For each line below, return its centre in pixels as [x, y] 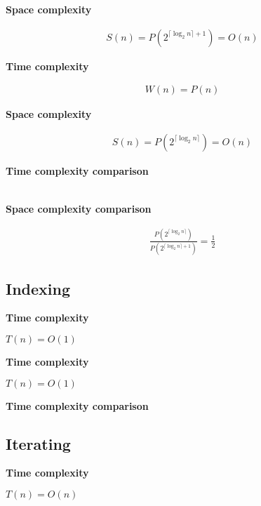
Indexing [38, 288]
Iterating [38, 443]
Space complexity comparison [79, 208]
